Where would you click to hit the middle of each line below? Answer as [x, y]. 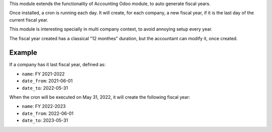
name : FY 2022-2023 [44, 106]
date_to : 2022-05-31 [45, 88]
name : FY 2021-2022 [43, 74]
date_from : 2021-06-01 [47, 81]
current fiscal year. [29, 20]
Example [23, 53]
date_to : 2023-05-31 [45, 120]
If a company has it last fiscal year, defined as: [57, 65]
